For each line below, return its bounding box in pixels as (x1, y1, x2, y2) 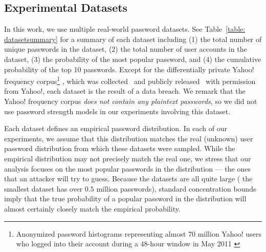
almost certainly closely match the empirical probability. (4, 203, 181, 214)
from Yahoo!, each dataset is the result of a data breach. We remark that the (4, 86, 246, 96)
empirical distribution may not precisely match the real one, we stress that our (4, 153, 251, 163)
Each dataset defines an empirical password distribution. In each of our (4, 123, 227, 134)
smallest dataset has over (4, 183, 83, 194)
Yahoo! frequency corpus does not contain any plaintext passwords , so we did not (4, 96, 257, 107)
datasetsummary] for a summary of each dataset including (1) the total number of (4, 33, 262, 44)
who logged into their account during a (16, 238, 138, 249)
